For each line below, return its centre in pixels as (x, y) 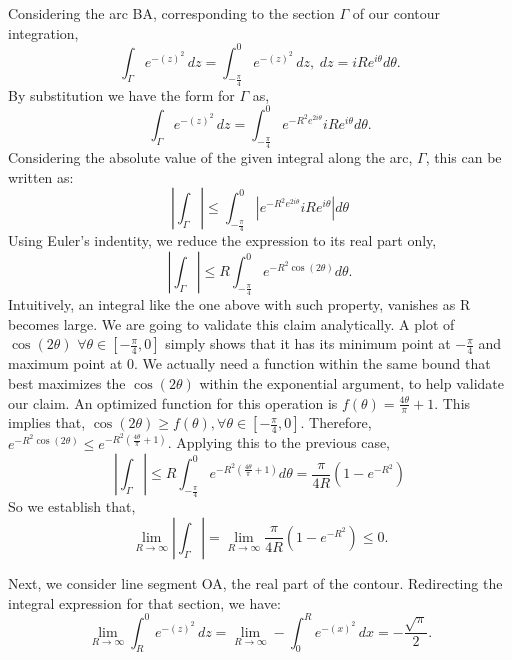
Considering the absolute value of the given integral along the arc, (210, 157)
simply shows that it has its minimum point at (308, 343)
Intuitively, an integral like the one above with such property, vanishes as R (239, 304)
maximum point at (65, 363)
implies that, (47, 422)
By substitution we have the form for (121, 94)
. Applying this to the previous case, (279, 442)
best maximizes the (67, 383)
